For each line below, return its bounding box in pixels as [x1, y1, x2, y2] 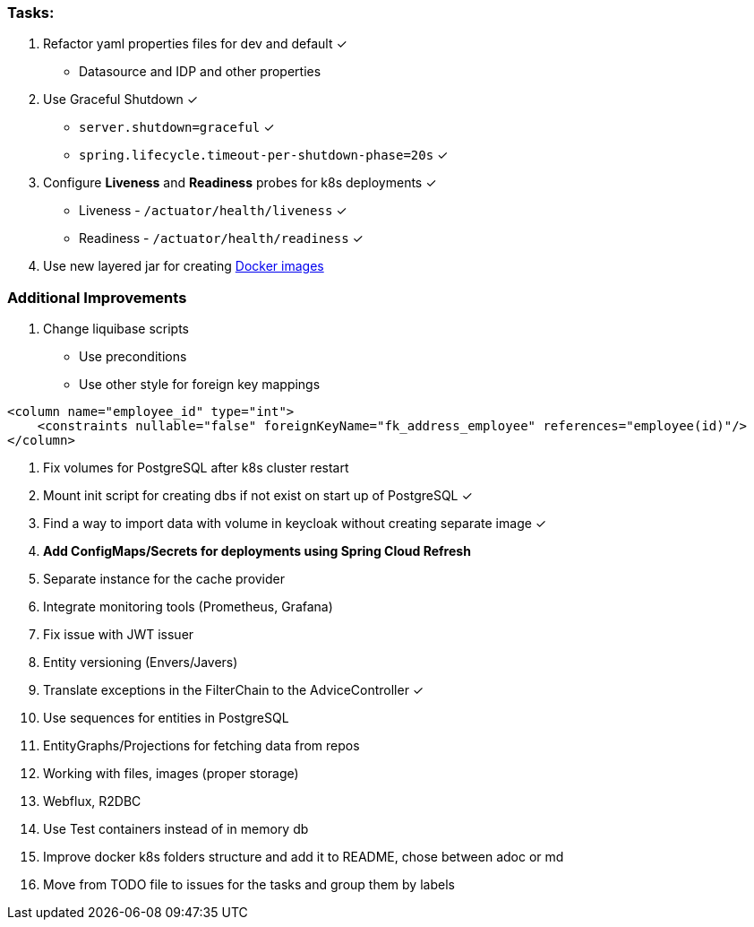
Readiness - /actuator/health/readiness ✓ [79, 230, 364, 247]
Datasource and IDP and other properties [79, 64, 321, 80]
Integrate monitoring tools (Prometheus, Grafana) [43, 599, 333, 615]
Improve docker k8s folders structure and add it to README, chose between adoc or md [43, 849, 564, 865]
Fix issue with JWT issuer [43, 627, 194, 643]
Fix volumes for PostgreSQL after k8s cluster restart [43, 460, 349, 476]
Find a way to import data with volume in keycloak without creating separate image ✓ [43, 515, 547, 532]
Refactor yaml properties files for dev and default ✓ [43, 36, 347, 52]
